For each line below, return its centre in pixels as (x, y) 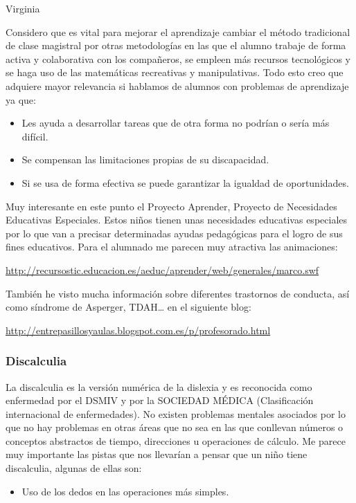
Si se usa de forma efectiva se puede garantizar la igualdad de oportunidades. (185, 182)
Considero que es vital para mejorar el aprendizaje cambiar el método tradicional (178, 31)
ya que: (21, 99)
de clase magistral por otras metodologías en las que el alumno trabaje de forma (176, 45)
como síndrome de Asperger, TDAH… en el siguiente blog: (128, 307)
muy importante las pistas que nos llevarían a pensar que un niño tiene (157, 454)
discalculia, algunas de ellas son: (74, 468)
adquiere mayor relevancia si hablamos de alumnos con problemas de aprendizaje (177, 85)
